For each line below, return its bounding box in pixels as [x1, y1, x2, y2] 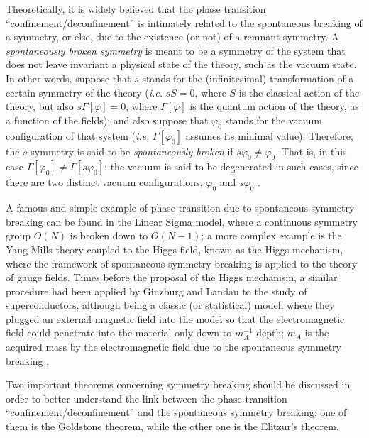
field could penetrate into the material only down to [6, 325, 232, 340]
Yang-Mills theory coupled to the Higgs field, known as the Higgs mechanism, [6, 241, 343, 256]
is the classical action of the [238, 84, 360, 99]
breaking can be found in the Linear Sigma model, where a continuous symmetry [6, 214, 358, 229]
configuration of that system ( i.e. [6, 128, 150, 143]
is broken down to [70, 228, 148, 243]
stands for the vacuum [225, 112, 322, 127]
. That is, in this [275, 143, 347, 158]
